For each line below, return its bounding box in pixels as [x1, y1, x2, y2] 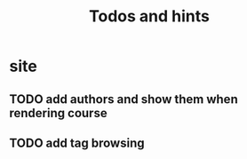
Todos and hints [88, 6, 211, 27]
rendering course [9, 105, 108, 121]
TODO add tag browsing [9, 135, 145, 150]
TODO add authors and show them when [9, 91, 238, 107]
